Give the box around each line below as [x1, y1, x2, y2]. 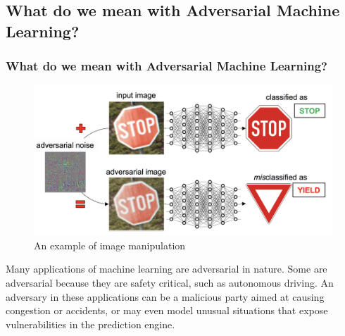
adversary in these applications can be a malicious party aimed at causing [6, 289, 325, 304]
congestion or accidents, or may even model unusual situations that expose [6, 303, 328, 318]
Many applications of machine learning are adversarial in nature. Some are [6, 261, 327, 276]
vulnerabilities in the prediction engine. [6, 316, 175, 331]
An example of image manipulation [34, 237, 186, 252]
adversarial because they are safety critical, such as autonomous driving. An [6, 275, 334, 290]
